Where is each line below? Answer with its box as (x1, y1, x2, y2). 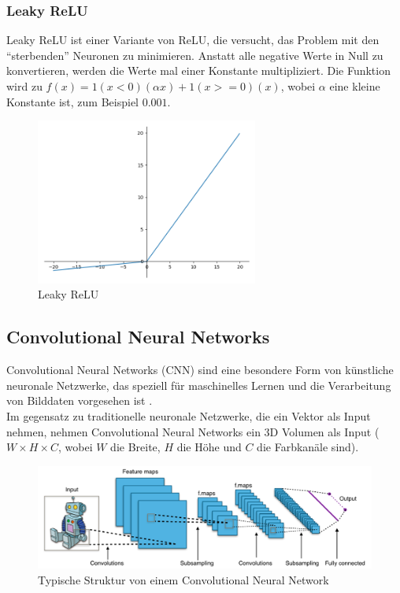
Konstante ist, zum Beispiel (6, 93, 139, 109)
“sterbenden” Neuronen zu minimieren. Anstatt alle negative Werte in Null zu (6, 46, 383, 63)
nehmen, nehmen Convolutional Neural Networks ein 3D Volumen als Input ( (6, 423, 380, 439)
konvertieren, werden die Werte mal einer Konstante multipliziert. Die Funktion (6, 62, 391, 79)
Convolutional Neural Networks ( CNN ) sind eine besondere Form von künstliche (6, 361, 394, 378)
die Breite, (110, 439, 161, 455)
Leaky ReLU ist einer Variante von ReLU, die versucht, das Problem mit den (6, 32, 380, 48)
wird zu (6, 78, 43, 94)
